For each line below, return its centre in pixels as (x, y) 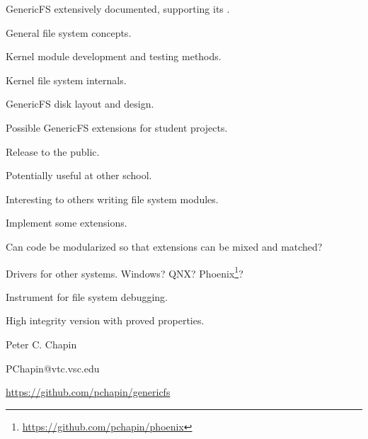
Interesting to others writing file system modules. (112, 199)
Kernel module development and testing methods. (114, 56)
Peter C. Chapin (41, 344)
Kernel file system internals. (66, 80)
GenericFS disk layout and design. (80, 104)
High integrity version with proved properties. (105, 320)
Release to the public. (53, 151)
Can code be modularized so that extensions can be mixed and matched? (164, 246)
